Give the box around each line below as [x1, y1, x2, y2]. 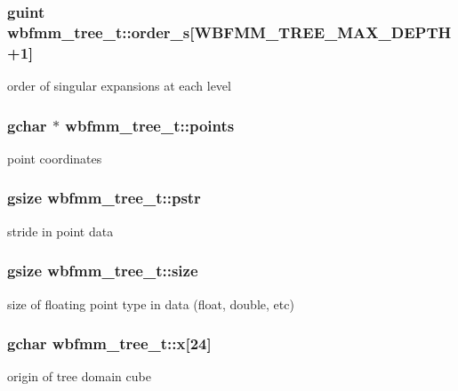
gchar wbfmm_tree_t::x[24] [7, 332, 212, 355]
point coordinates [7, 148, 102, 167]
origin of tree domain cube [7, 367, 151, 386]
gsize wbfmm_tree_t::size [7, 259, 198, 282]
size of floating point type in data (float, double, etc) [7, 294, 294, 313]
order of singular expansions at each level [7, 76, 231, 95]
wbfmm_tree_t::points [65, 114, 235, 136]
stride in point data [7, 221, 114, 240]
